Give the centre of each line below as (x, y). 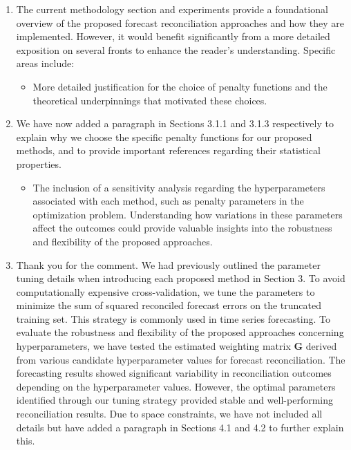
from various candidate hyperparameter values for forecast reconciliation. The (181, 359)
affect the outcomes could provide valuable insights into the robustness (182, 228)
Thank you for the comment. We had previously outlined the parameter (168, 264)
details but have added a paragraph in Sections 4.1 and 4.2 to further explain (180, 427)
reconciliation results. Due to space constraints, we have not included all (169, 414)
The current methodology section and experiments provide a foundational (172, 9)
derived (321, 346)
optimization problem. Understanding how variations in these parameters (188, 214)
